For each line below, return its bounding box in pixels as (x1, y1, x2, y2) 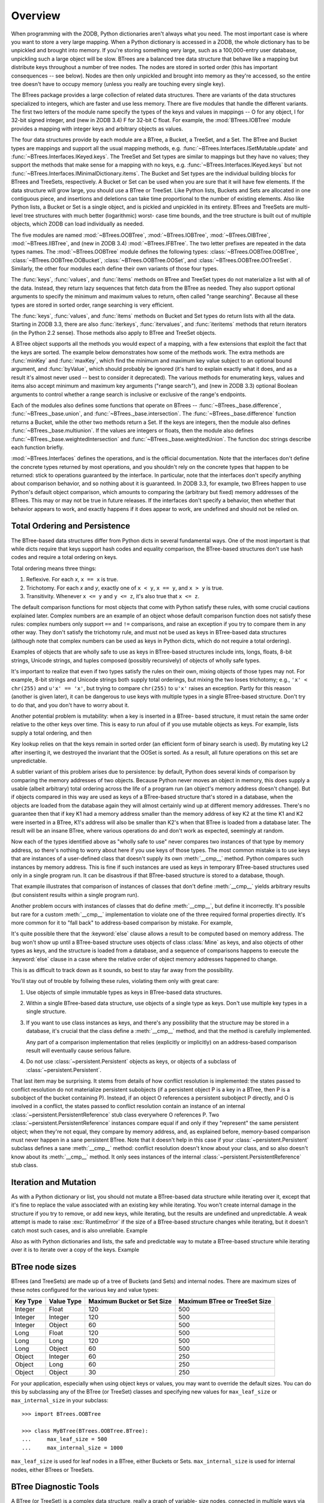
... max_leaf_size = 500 (22, 1436, 107, 1443)
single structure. (26, 1008, 67, 1015)
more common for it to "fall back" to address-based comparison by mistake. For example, (11, 919, 233, 926)
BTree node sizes (11, 1262, 77, 1272)
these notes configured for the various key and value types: (11, 1286, 159, 1293)
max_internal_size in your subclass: (11, 1397, 109, 1404)
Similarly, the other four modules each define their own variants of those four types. (11, 265, 218, 272)
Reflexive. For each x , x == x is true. (26, 576, 119, 583)
